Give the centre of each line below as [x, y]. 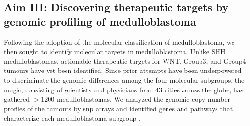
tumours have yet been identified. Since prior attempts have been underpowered [123, 70]
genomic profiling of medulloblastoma [100, 21]
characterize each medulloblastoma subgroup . [72, 118]
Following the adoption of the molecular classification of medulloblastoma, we [119, 42]
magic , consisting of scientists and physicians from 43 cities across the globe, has [124, 89]
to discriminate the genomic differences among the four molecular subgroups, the [124, 80]
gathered [17, 99]
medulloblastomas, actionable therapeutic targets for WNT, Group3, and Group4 [125, 61]
